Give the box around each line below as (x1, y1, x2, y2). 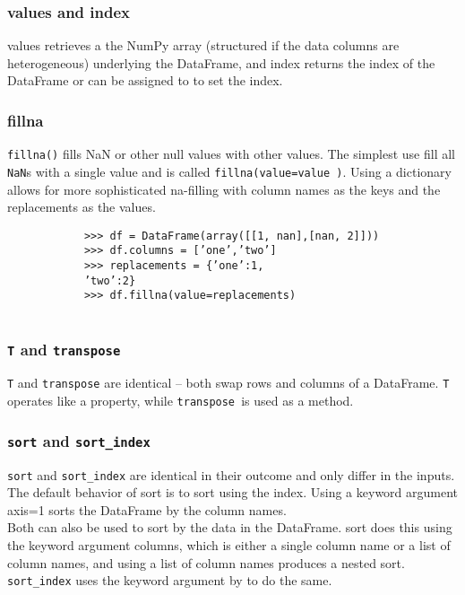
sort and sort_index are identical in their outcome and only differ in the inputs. (7, 465, 455, 484)
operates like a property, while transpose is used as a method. (7, 391, 354, 410)
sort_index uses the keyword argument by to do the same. (7, 571, 332, 590)
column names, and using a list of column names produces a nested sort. (7, 553, 405, 572)
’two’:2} (83, 274, 136, 287)
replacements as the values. (7, 197, 156, 216)
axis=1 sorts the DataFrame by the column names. (7, 500, 287, 519)
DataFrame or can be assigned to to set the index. (7, 71, 283, 90)
